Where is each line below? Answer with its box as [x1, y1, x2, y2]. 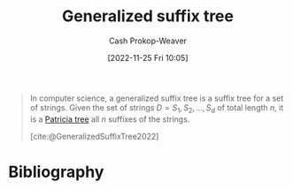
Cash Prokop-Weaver [108, 35, 188, 46]
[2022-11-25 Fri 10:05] [107, 52, 189, 63]
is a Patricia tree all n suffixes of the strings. [29, 113, 190, 125]
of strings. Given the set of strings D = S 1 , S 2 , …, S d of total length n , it [29, 102, 284, 115]
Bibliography [8, 162, 104, 182]
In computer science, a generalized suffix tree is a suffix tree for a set [29, 93, 284, 103]
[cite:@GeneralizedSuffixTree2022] [29, 131, 159, 141]
